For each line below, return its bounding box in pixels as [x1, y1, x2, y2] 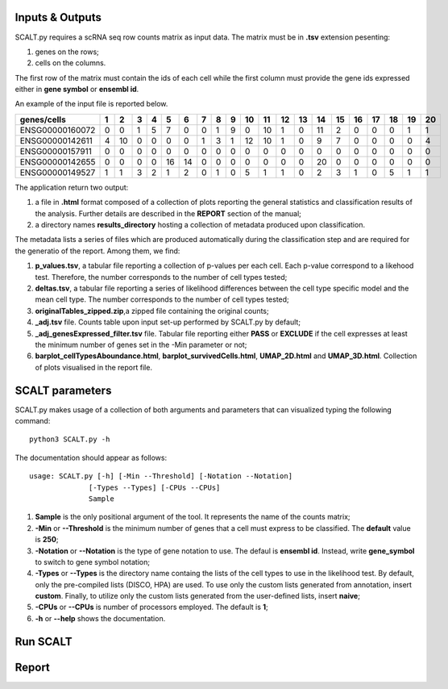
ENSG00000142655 [19, 156, 96, 167]
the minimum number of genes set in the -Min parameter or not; [35, 340, 247, 349]
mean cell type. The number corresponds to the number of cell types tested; [35, 294, 289, 304]
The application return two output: [15, 182, 129, 192]
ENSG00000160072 [19, 124, 96, 136]
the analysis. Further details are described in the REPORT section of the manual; [35, 208, 302, 218]
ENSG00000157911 [19, 145, 92, 157]
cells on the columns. [35, 58, 106, 68]
